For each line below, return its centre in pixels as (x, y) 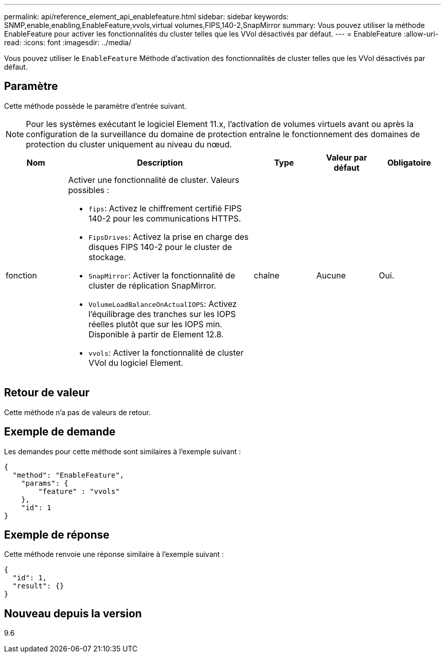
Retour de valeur (47, 393)
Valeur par (347, 157)
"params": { (45, 483)
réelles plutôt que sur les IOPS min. (155, 324)
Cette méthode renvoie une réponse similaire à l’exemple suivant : (114, 554)
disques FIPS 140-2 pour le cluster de (160, 247)
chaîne (266, 275)
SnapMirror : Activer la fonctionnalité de (162, 275)
